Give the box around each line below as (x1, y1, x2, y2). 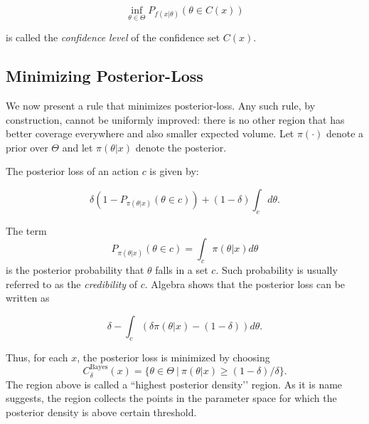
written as (6, 290, 50, 305)
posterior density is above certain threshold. (6, 404, 197, 419)
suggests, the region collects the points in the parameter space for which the (6, 391, 337, 406)
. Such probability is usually (215, 263, 338, 277)
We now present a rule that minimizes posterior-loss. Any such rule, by (6, 98, 316, 113)
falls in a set (155, 263, 208, 277)
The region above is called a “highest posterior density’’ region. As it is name (6, 376, 343, 391)
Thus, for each (6, 349, 68, 364)
